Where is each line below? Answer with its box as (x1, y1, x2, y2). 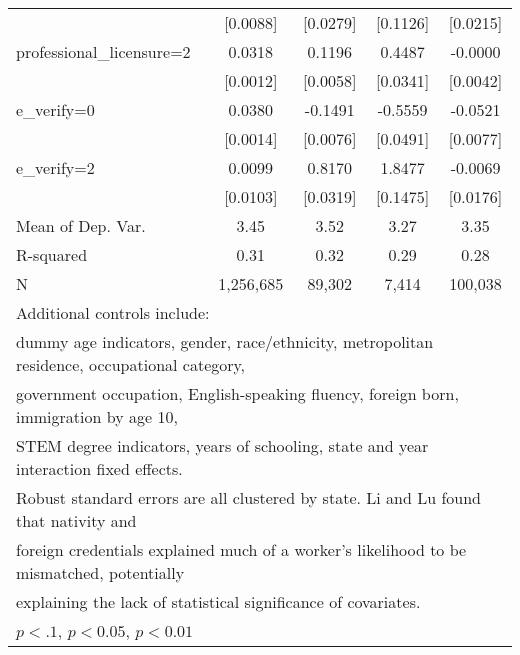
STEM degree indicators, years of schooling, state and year (16, 434, 429, 457)
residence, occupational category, (16, 353, 246, 376)
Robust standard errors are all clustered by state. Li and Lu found (16, 486, 481, 509)
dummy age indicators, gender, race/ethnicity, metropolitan (16, 330, 434, 353)
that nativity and (16, 509, 137, 532)
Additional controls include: (16, 301, 210, 324)
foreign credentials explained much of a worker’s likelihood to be (16, 538, 467, 561)
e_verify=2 (16, 156, 95, 179)
